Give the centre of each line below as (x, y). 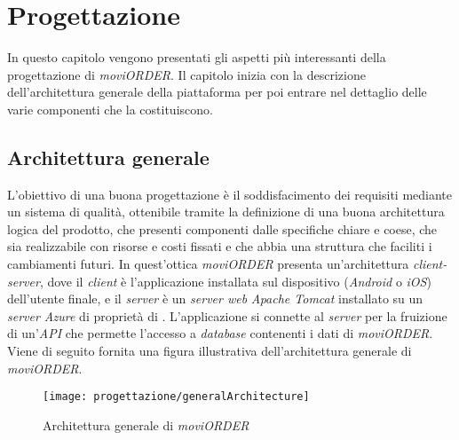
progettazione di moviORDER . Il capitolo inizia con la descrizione (186, 74)
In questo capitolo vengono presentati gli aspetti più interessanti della (197, 57)
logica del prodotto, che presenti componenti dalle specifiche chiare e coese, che (222, 228)
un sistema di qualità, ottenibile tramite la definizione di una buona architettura (226, 212)
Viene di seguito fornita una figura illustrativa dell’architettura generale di (210, 351)
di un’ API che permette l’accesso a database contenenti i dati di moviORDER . (220, 333)
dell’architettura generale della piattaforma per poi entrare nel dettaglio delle (217, 92)
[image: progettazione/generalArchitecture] (176, 397)
